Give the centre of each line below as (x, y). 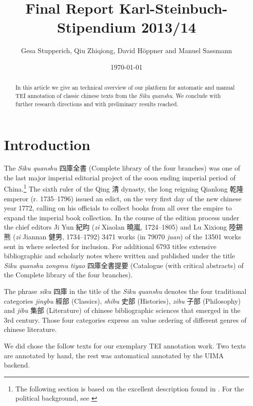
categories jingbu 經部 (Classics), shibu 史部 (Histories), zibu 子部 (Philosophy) (122, 300)
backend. (17, 365)
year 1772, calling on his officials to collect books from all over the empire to (118, 208)
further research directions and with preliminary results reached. (97, 104)
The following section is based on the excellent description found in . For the (130, 388)
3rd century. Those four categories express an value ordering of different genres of (125, 319)
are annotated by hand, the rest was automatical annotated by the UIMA (114, 355)
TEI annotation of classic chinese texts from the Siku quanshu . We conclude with (118, 95)
